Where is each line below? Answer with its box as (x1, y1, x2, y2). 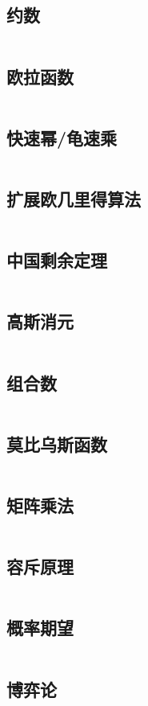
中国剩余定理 (6, 248, 107, 273)
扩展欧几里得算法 (6, 187, 141, 211)
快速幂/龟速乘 (6, 125, 118, 150)
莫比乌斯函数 (6, 431, 107, 456)
